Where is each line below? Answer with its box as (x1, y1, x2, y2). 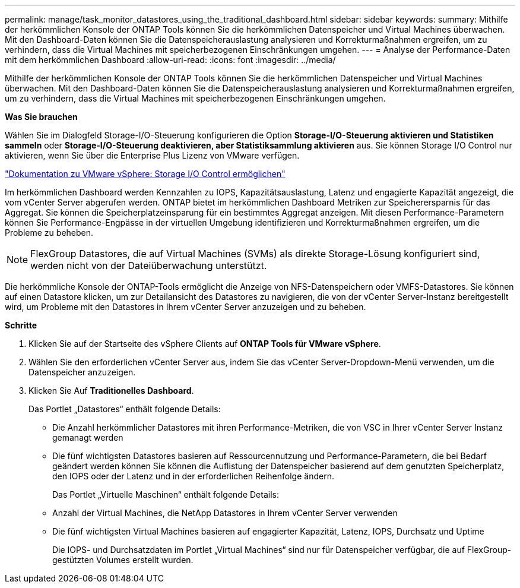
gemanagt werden (52, 432, 123, 442)
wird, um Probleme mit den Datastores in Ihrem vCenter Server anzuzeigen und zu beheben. (5, 302, 366, 312)
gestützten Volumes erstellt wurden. (52, 555, 194, 565)
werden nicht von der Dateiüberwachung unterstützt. (30, 260, 267, 271)
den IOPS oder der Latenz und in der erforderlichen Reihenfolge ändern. (52, 471, 334, 481)
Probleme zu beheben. (5, 227, 94, 238)
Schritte (5, 320, 37, 330)
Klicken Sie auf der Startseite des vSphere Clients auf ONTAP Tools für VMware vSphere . (28, 339, 381, 349)
